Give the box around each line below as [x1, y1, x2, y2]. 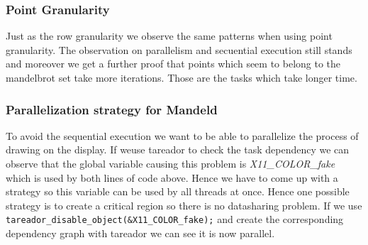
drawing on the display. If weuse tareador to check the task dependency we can [6, 142, 350, 157]
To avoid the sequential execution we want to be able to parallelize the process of [6, 128, 359, 143]
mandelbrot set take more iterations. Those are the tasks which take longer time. [6, 70, 357, 85]
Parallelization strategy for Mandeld [6, 100, 218, 118]
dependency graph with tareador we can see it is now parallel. [6, 226, 275, 241]
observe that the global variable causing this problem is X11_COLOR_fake [6, 156, 335, 170]
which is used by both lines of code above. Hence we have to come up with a [6, 170, 338, 185]
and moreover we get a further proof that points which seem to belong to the [6, 56, 341, 71]
